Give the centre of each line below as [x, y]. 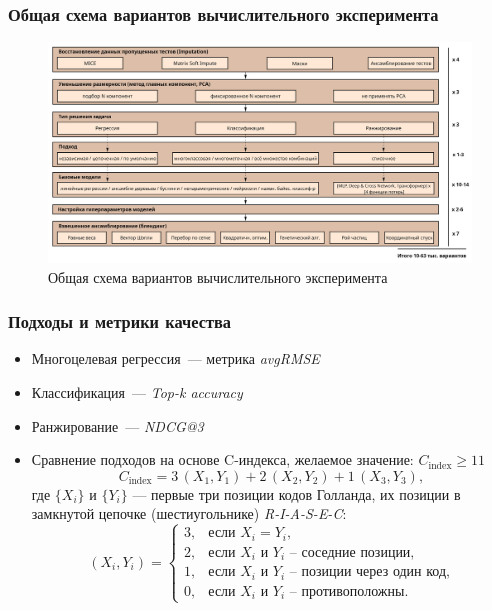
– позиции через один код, [369, 572]
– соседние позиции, [352, 552]
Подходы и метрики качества [119, 321]
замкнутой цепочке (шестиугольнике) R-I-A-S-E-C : [189, 513]
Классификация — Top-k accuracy [137, 391]
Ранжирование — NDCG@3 [117, 425]
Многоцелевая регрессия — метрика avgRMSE [175, 358]
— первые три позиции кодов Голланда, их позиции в [296, 493]
